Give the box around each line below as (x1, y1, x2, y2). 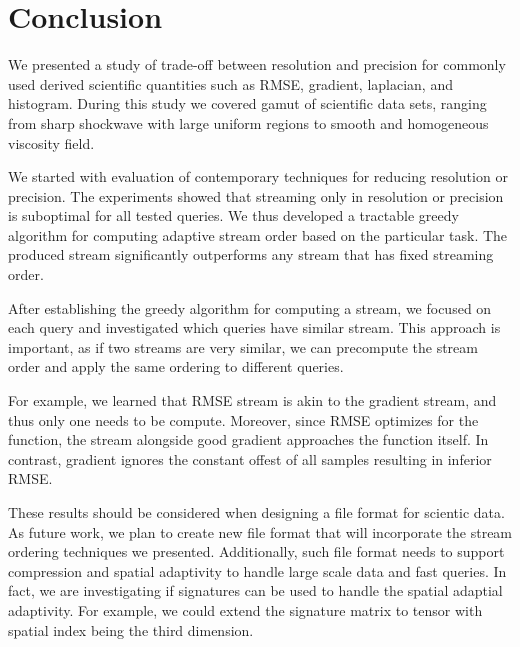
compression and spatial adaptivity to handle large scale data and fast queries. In (8, 560, 507, 581)
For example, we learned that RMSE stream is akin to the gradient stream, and (8, 390, 497, 411)
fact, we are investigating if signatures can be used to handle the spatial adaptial (8, 580, 503, 601)
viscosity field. (8, 132, 95, 153)
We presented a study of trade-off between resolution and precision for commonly (8, 54, 506, 75)
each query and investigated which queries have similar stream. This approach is (8, 317, 501, 338)
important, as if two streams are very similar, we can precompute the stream (8, 336, 478, 357)
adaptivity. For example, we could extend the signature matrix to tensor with (8, 599, 483, 620)
